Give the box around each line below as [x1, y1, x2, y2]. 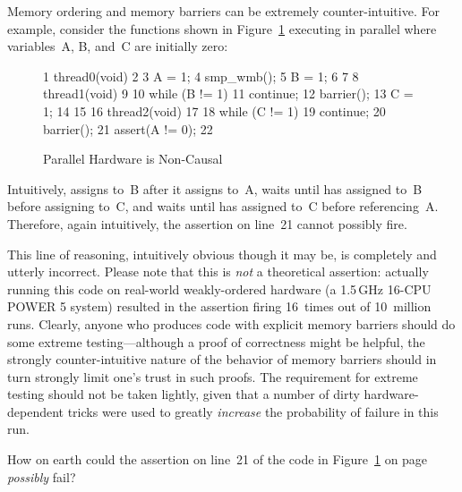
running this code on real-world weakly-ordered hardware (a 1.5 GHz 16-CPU [7, 279, 432, 298]
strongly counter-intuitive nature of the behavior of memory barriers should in [7, 350, 437, 369]
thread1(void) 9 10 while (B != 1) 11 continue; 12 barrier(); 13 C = [43, 84, 414, 103]
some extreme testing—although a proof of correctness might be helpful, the [7, 332, 425, 351]
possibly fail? [7, 467, 76, 486]
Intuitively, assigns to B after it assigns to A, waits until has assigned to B [7, 179, 423, 198]
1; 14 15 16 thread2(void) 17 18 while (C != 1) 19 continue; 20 [43, 101, 386, 120]
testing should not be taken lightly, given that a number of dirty [7, 385, 360, 403]
